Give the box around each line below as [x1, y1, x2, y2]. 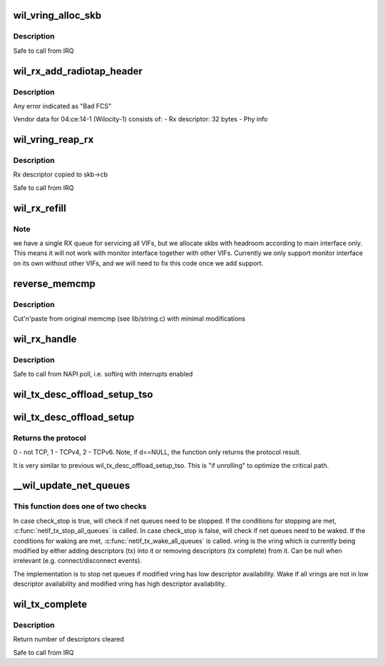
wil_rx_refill [13, 202, 67, 214]
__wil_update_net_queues [13, 479, 130, 492]
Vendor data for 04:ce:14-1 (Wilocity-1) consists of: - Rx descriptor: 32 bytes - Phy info [13, 115, 268, 124]
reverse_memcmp [13, 277, 96, 289]
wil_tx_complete [13, 598, 88, 610]
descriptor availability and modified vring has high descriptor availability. [13, 579, 227, 589]
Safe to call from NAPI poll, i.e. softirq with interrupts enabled [13, 370, 193, 379]
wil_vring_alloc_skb [13, 9, 102, 21]
